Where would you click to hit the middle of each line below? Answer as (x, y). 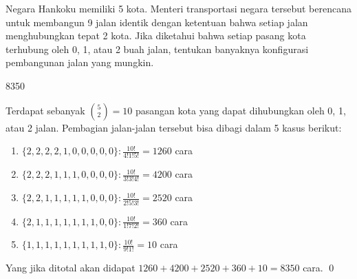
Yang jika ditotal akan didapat (71, 268)
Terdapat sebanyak (45, 110)
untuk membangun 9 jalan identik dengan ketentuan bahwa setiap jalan (157, 22)
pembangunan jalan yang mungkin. (80, 62)
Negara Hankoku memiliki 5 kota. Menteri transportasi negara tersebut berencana (178, 8)
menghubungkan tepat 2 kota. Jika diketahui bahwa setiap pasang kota (156, 35)
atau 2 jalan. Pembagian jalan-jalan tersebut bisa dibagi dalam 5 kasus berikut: (174, 127)
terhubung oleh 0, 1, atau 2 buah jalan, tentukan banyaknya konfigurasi (157, 49)
